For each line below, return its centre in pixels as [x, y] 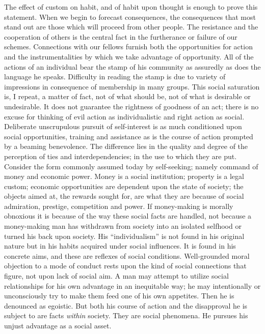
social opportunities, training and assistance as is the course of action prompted [129, 136]
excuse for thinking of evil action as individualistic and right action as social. [124, 116]
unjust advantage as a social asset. [58, 325]
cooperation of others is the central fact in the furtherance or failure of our [121, 36]
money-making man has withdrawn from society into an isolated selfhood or [123, 226]
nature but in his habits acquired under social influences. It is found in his [120, 246]
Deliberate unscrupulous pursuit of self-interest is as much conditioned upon [123, 126]
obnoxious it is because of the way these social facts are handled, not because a [128, 216]
